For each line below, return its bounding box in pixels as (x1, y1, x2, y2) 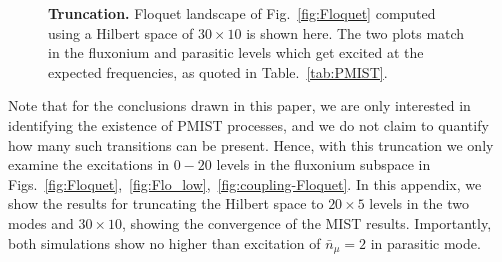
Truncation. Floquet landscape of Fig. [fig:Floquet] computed (48, 3, 436, 23)
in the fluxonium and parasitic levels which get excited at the (48, 42, 424, 63)
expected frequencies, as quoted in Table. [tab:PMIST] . (48, 61, 388, 82)
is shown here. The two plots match (246, 22, 465, 43)
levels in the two (369, 193, 469, 214)
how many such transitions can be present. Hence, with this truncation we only (8, 134, 494, 155)
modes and (8, 212, 74, 233)
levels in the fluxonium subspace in (216, 154, 431, 175)
